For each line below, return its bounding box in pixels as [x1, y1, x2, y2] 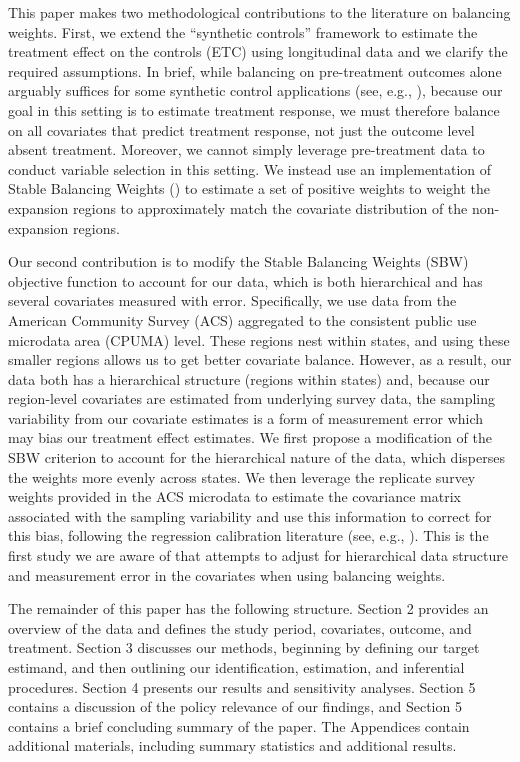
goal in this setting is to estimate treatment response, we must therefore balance [8, 99, 500, 120]
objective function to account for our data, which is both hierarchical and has [8, 270, 483, 291]
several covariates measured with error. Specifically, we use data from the [8, 290, 457, 311]
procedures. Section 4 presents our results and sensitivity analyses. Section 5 [8, 676, 476, 697]
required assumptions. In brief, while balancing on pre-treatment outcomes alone [8, 60, 502, 81]
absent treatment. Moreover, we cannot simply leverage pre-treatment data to [8, 139, 485, 160]
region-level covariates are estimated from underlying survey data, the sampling [8, 388, 496, 409]
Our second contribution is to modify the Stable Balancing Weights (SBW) [8, 251, 469, 272]
